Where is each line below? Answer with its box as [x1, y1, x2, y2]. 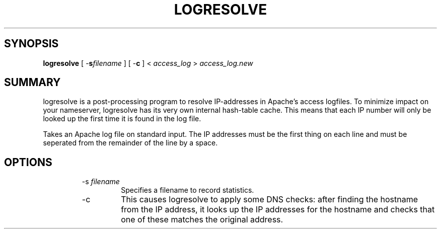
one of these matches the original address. [121, 214, 283, 225]
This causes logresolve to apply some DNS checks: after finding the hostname [121, 194, 418, 205]
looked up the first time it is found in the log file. [43, 114, 201, 123]
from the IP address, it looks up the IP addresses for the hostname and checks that [121, 204, 435, 215]
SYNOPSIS [4, 37, 59, 50]
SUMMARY [4, 76, 61, 89]
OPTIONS [4, 156, 52, 169]
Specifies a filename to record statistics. [121, 186, 254, 195]
